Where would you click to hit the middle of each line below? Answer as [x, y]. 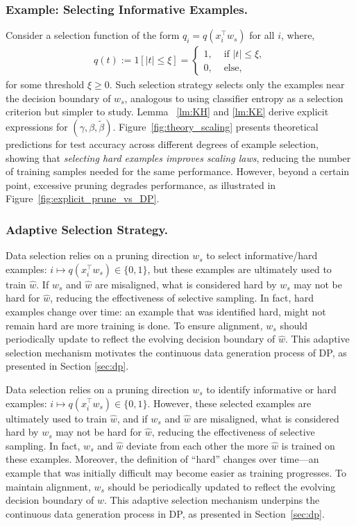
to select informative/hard [262, 255]
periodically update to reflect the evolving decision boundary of [141, 339]
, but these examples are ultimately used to [239, 269]
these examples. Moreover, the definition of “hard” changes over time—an [162, 459]
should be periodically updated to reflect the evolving [222, 486]
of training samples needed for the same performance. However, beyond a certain [178, 171]
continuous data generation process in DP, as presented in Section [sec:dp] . [165, 513]
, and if [132, 418]
